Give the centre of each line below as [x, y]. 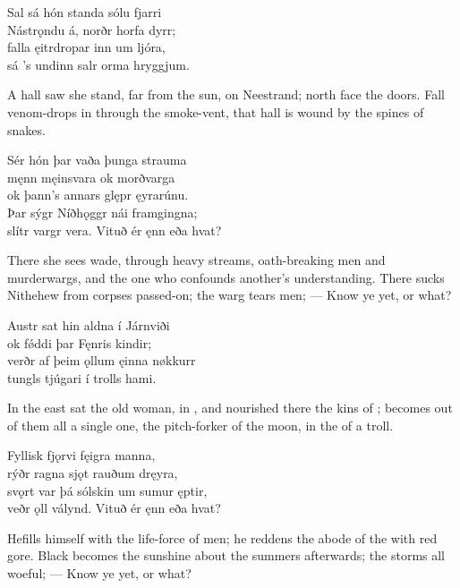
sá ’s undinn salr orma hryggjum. [98, 64]
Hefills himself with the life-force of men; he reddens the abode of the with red [222, 537]
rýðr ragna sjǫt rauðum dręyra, [93, 473]
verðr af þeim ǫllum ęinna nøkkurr [102, 360]
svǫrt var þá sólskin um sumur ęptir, [107, 490]
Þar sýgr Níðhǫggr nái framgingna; [102, 212]
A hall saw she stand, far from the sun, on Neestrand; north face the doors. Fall [226, 94]
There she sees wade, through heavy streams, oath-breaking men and [196, 260]
